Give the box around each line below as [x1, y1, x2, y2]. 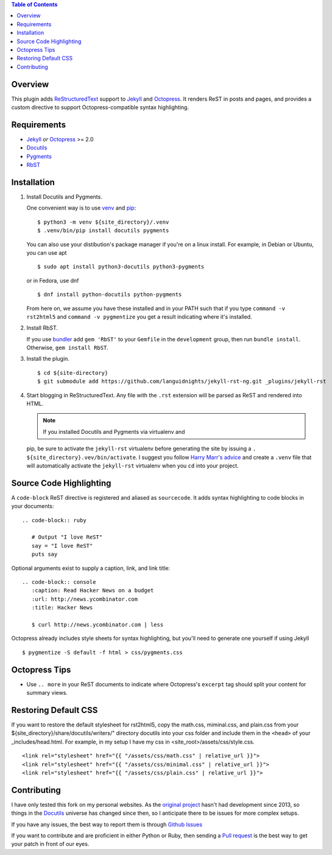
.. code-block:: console [22, 579, 96, 586]
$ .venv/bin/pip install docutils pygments [37, 227, 169, 234]
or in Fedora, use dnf [26, 277, 79, 284]
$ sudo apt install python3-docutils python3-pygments [37, 263, 205, 271]
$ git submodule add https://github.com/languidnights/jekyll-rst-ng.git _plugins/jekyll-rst [37, 378, 327, 385]
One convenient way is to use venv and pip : [26, 204, 136, 211]
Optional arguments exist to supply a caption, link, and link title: [11, 564, 171, 572]
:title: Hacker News [31, 604, 93, 611]
